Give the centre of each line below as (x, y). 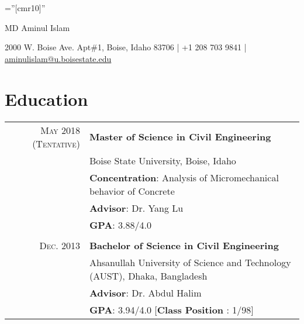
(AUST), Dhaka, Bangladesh (148, 275)
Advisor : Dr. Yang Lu (136, 208)
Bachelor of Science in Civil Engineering (184, 245)
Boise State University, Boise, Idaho (163, 160)
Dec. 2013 (60, 245)
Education (46, 99)
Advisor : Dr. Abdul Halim (145, 292)
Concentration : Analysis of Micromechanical (184, 177)
